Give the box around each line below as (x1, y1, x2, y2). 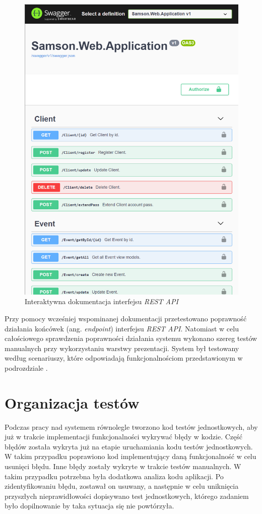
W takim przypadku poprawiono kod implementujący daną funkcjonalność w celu (5, 451, 256, 462)
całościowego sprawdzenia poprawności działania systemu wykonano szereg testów (5, 333, 257, 344)
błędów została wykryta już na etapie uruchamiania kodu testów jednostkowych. (5, 441, 253, 451)
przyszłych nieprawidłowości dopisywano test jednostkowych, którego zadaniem (5, 490, 249, 501)
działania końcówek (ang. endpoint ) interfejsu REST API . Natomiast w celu (5, 323, 239, 333)
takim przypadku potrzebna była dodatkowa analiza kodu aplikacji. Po (5, 471, 224, 481)
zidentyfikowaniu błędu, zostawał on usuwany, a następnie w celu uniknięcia (5, 481, 239, 491)
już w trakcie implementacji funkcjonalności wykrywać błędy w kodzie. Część (5, 431, 242, 442)
